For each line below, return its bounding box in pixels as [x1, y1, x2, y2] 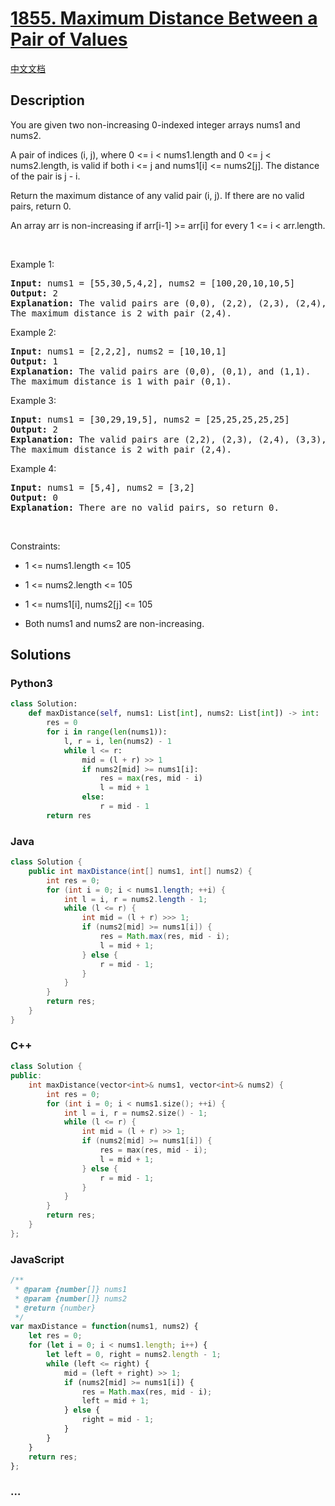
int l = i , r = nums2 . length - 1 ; [63, 894, 208, 904]
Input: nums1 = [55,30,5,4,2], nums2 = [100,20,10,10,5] [10, 277, 296, 289]
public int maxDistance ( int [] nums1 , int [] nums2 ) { [28, 866, 253, 876]
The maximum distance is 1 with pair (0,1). [10, 375, 233, 387]
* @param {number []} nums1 [14, 1284, 128, 1294]
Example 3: [10, 394, 57, 406]
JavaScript [10, 1252, 65, 1266]
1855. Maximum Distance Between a [10, 7, 318, 30]
